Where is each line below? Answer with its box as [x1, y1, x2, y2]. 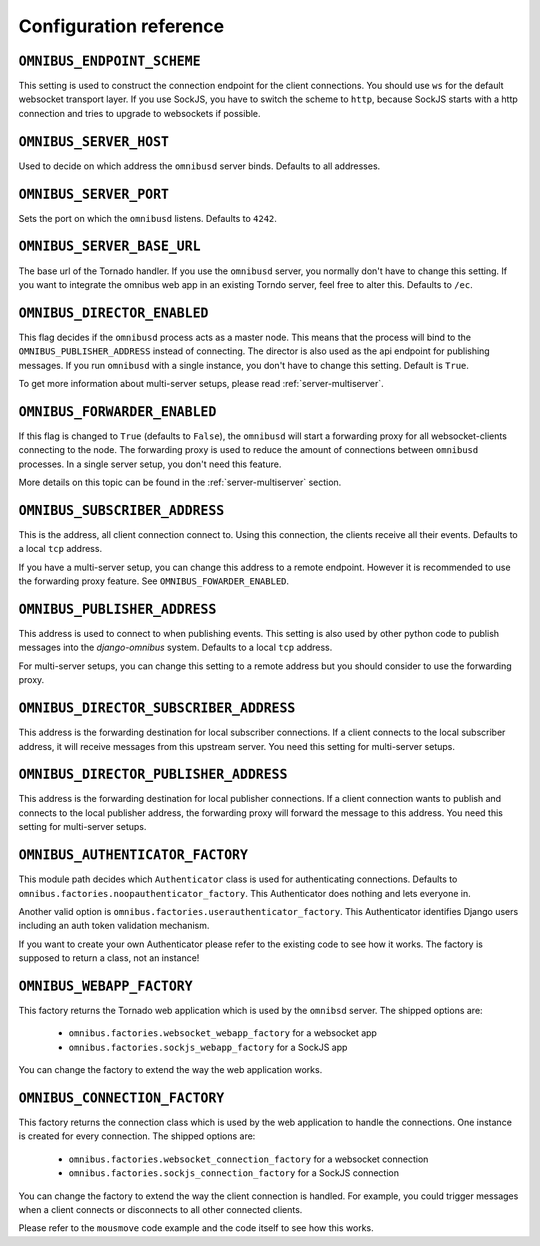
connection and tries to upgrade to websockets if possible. [18, 107, 261, 119]
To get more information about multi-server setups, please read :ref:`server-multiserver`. [18, 378, 384, 390]
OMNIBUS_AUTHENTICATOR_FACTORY [18, 847, 249, 864]
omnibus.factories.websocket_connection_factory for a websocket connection [68, 1153, 429, 1165]
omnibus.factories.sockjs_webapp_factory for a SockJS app [68, 1041, 348, 1053]
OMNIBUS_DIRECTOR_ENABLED [18, 305, 209, 321]
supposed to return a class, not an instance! [18, 952, 200, 964]
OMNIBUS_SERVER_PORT [18, 186, 170, 202]
